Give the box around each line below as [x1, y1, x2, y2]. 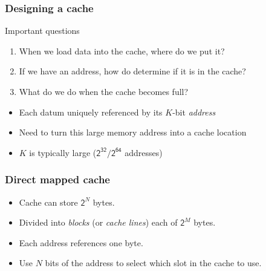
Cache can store [19, 195, 78, 208]
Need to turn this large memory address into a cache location [19, 126, 247, 139]
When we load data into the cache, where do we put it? [19, 44, 225, 57]
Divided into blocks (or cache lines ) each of [19, 216, 178, 229]
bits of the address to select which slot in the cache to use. [45, 256, 262, 269]
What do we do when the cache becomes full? [19, 85, 189, 97]
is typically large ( [29, 146, 97, 158]
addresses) [125, 146, 163, 158]
